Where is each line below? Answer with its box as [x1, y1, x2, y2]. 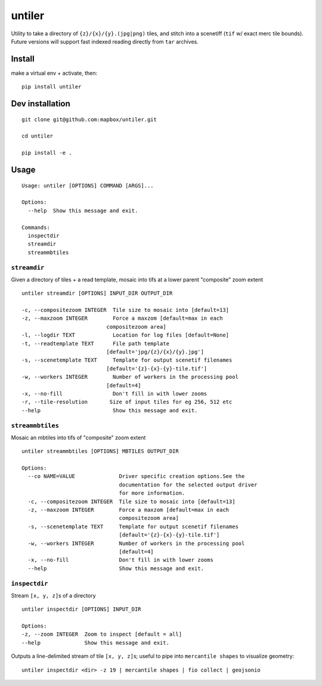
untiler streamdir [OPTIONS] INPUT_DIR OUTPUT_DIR [21, 290, 173, 297]
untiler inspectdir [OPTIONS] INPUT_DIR [21, 606, 141, 612]
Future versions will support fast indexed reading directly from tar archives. [11, 38, 199, 45]
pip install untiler [21, 84, 82, 90]
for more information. [119, 490, 185, 497]
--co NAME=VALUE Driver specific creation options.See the [27, 473, 245, 480]
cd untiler [21, 133, 54, 140]
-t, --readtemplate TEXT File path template [21, 340, 170, 347]
